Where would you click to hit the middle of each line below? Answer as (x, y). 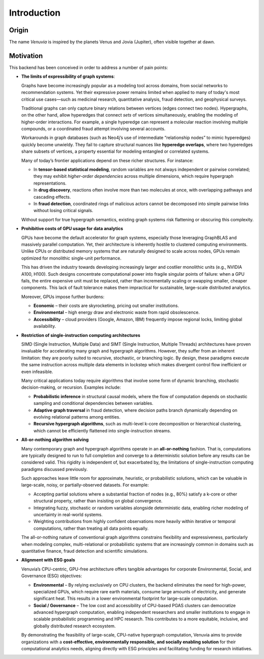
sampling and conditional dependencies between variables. (93, 403)
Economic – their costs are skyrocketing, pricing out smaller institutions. (106, 306)
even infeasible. (37, 372)
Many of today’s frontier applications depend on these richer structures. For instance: (107, 160)
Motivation (26, 56)
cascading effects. (52, 197)
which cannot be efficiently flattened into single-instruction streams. (102, 430)
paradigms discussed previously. (55, 469)
